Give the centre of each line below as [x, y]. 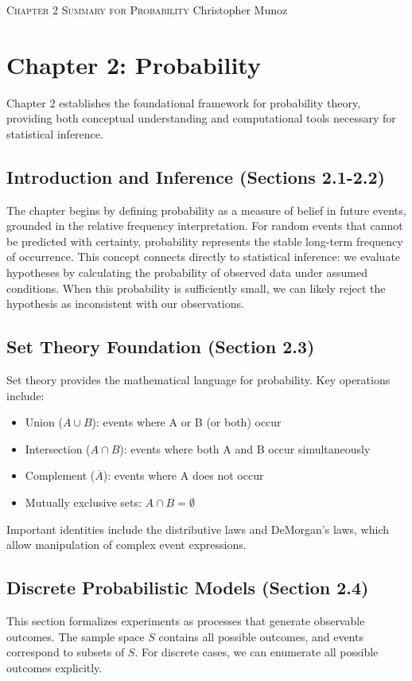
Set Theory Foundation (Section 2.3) [161, 346]
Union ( [44, 422]
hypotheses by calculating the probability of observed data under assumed [187, 272]
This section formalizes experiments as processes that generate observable [186, 621]
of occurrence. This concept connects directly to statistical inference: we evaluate [204, 257]
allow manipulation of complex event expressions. [126, 545]
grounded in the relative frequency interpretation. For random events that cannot [205, 226]
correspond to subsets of [66, 652]
